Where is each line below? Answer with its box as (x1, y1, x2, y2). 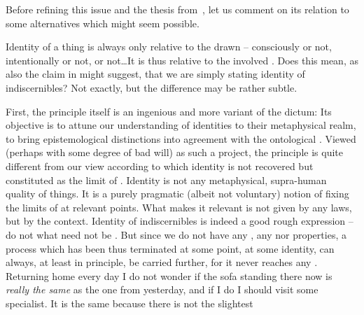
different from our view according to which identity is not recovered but (6, 158, 314, 173)
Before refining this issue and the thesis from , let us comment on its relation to (6, 2, 349, 16)
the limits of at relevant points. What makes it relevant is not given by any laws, (6, 199, 352, 214)
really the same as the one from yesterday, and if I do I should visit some (6, 282, 318, 297)
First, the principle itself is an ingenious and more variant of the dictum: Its (6, 104, 332, 118)
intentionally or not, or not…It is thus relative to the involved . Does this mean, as (6, 52, 358, 67)
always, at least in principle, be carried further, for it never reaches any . (6, 255, 318, 269)
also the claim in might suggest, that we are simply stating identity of (6, 66, 305, 81)
